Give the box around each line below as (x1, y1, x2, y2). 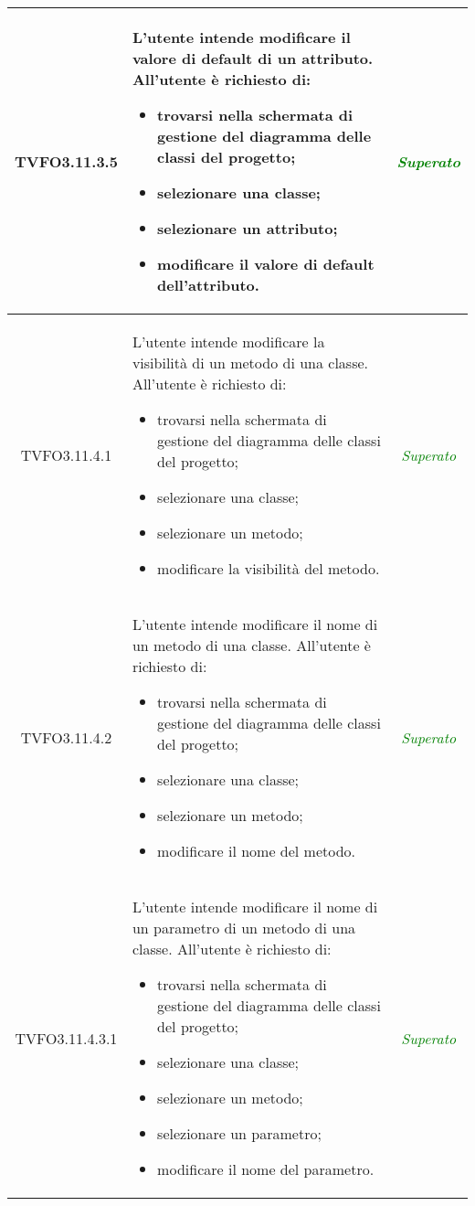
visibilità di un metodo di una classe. (132, 352, 368, 373)
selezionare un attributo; (157, 218, 338, 239)
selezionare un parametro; (157, 1123, 322, 1144)
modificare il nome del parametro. (157, 1158, 375, 1179)
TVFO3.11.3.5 (15, 150, 118, 172)
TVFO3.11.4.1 (20, 444, 112, 465)
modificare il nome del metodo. (157, 840, 356, 861)
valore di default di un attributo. (132, 48, 374, 69)
